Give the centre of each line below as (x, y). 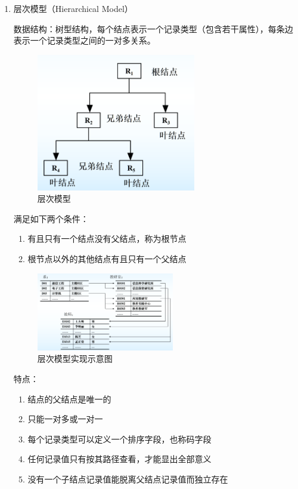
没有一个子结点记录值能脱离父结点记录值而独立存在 (128, 479)
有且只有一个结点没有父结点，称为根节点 (107, 239)
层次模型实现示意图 (75, 359)
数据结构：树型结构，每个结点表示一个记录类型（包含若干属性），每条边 (153, 28)
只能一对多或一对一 (65, 419)
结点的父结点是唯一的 (69, 399)
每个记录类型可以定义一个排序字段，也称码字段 (119, 439)
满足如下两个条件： (51, 218)
